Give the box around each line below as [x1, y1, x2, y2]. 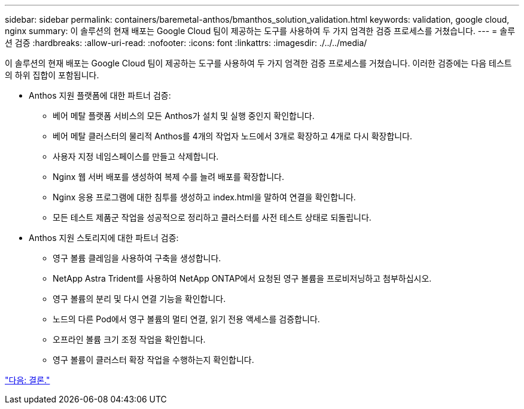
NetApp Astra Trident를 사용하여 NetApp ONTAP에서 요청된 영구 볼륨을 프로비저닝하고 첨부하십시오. [53, 273, 432, 283]
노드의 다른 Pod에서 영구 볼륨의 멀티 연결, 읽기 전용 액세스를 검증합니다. [53, 314, 320, 324]
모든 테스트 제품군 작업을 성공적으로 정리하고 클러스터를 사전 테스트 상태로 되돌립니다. [53, 212, 371, 222]
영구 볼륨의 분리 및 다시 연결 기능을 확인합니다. [53, 294, 226, 304]
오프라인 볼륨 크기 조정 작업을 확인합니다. [53, 334, 206, 344]
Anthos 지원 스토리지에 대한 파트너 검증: [29, 233, 179, 243]
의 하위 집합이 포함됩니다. [5, 70, 99, 80]
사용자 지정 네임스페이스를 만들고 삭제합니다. [53, 151, 219, 161]
